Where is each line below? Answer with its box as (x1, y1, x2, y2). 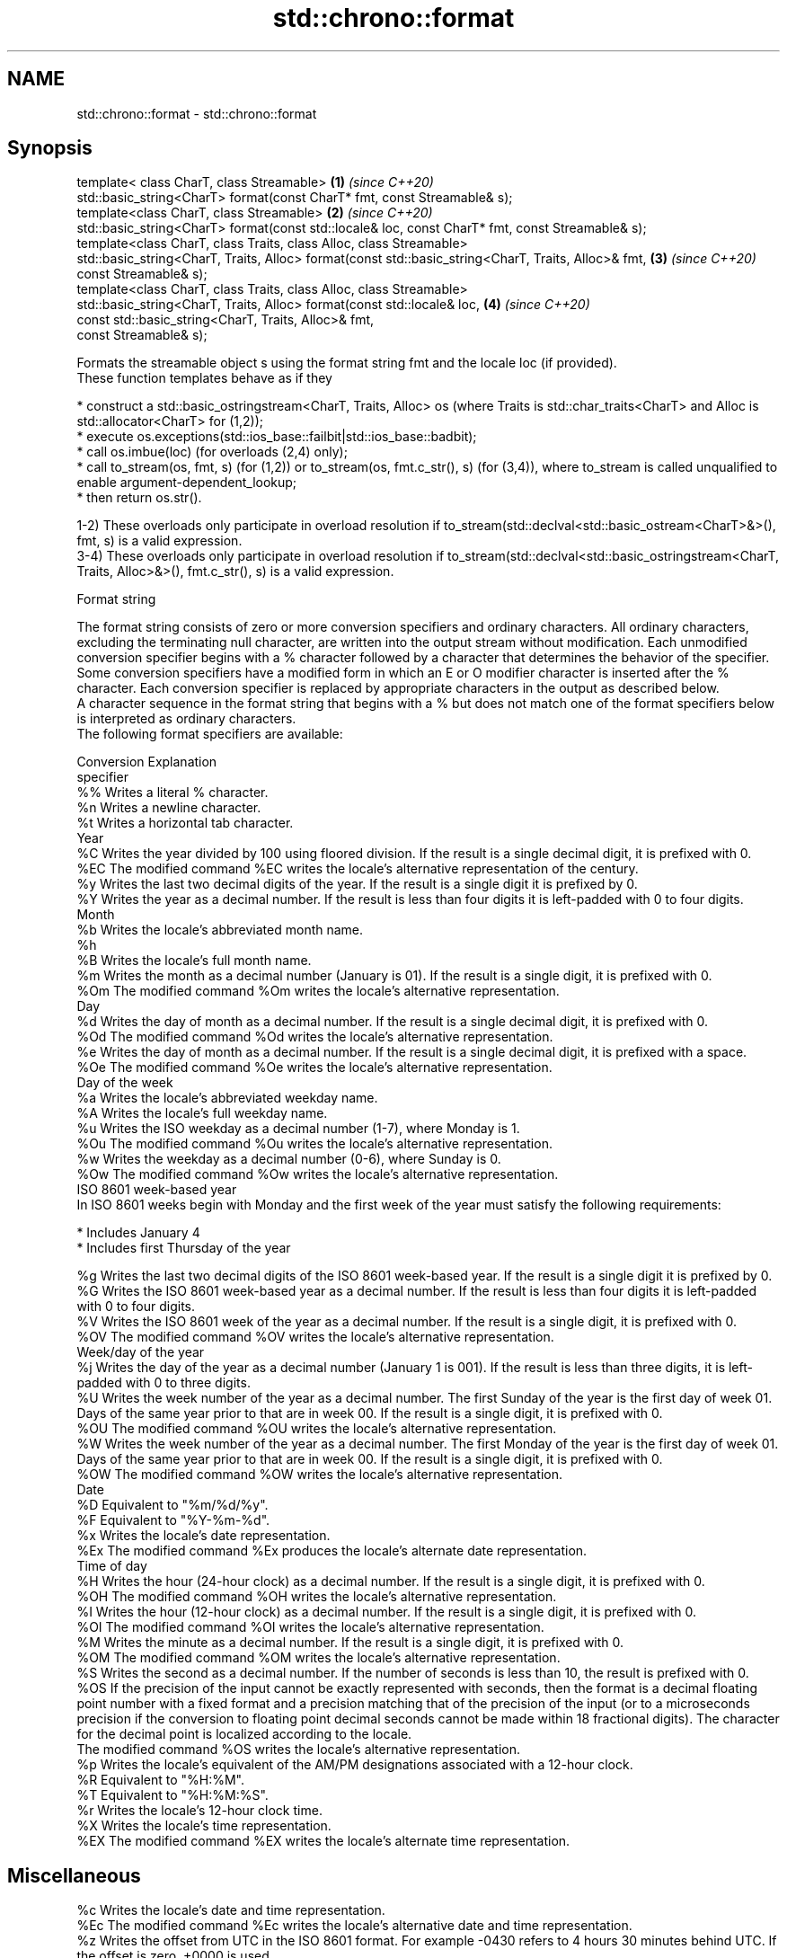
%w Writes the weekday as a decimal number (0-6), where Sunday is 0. (76, 1151, 501, 1167)
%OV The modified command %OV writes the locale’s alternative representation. (76, 1329, 554, 1345)
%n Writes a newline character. (76, 800, 261, 816)
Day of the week (76, 1075, 173, 1091)
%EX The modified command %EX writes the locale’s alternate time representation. (76, 1833, 570, 1849)
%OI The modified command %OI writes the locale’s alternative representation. (76, 1619, 544, 1635)
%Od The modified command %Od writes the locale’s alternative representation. (76, 1029, 553, 1045)
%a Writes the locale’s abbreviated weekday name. (76, 1090, 378, 1106)
